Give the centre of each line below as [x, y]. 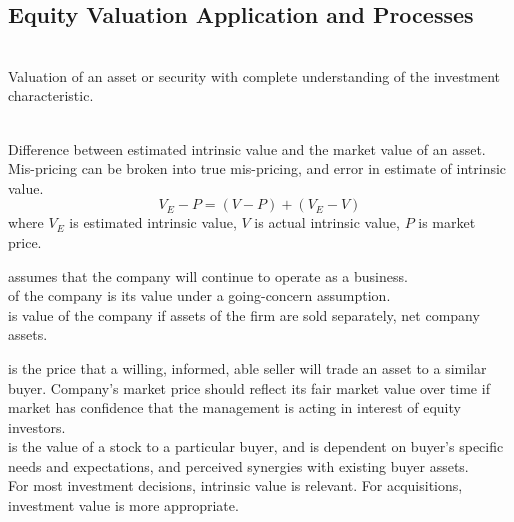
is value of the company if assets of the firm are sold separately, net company [244, 314]
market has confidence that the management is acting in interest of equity [234, 407]
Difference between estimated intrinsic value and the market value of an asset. [247, 148]
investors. [37, 426]
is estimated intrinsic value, [153, 222]
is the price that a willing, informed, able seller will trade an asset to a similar [247, 367]
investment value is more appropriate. [123, 505]
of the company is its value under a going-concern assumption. [199, 295]
